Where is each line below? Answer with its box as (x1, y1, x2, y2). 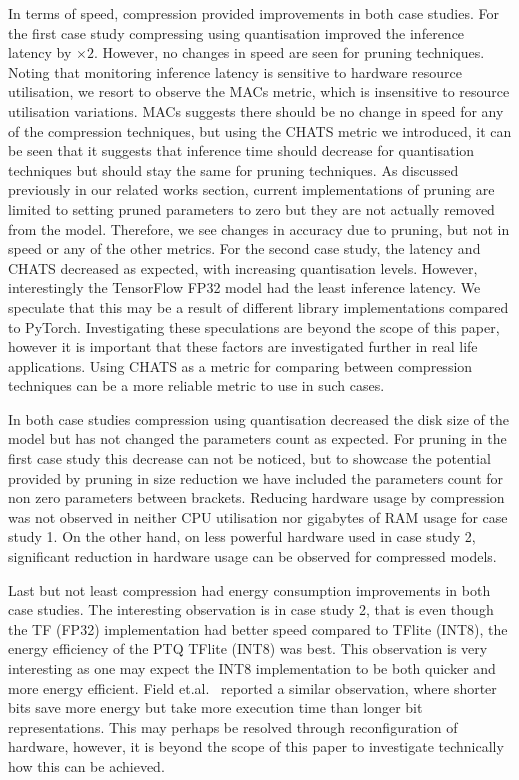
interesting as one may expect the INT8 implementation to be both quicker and (8, 658, 496, 678)
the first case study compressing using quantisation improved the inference (8, 22, 465, 43)
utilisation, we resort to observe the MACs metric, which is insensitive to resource (8, 81, 510, 102)
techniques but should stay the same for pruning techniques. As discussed (8, 159, 459, 180)
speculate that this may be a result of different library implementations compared (8, 296, 509, 317)
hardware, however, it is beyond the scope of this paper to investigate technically (8, 736, 504, 757)
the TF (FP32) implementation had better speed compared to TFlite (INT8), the (8, 618, 508, 639)
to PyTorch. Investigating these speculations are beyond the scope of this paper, (8, 316, 500, 337)
